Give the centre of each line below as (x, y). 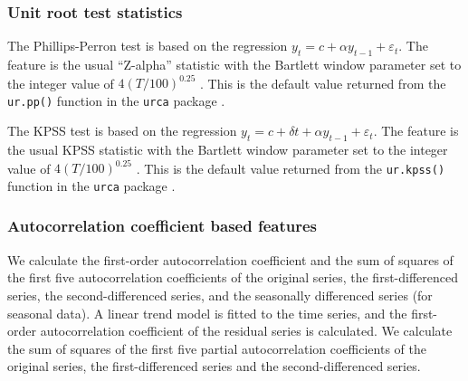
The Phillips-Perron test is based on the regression (148, 46)
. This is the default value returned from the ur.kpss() (291, 168)
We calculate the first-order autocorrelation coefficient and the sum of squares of (230, 259)
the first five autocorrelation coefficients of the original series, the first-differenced (233, 277)
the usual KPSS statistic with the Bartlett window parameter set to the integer (228, 150)
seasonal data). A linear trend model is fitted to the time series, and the (207, 313)
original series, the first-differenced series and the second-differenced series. (214, 366)
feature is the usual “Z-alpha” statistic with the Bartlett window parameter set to (234, 65)
